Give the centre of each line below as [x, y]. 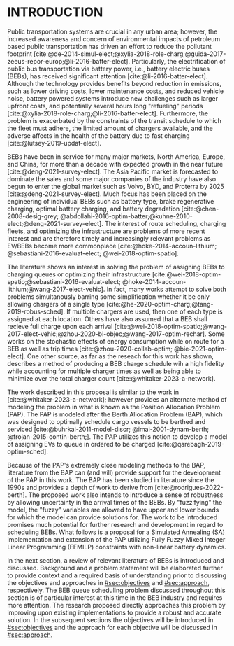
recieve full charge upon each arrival [60, 326]
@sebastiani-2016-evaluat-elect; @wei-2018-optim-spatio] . [93, 253]
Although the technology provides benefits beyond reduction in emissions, [115, 83]
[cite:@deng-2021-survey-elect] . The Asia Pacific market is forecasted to [113, 171]
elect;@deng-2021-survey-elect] [54, 223]
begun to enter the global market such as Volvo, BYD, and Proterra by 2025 [116, 186]
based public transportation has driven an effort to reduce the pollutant [109, 46]
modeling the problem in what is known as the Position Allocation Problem [114, 407]
